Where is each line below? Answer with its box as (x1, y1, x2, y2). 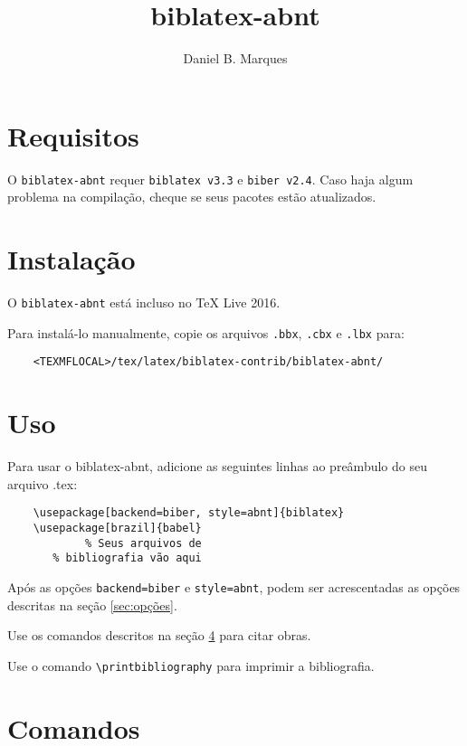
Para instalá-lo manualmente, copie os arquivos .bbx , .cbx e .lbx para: (7, 323, 405, 342)
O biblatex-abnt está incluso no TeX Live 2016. (7, 293, 281, 312)
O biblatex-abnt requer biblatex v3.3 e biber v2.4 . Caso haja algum (7, 169, 414, 188)
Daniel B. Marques (183, 49, 288, 68)
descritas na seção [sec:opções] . (7, 595, 177, 614)
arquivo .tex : (7, 474, 78, 493)
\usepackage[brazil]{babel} (33, 521, 202, 534)
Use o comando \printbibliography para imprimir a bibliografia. (7, 656, 375, 675)
